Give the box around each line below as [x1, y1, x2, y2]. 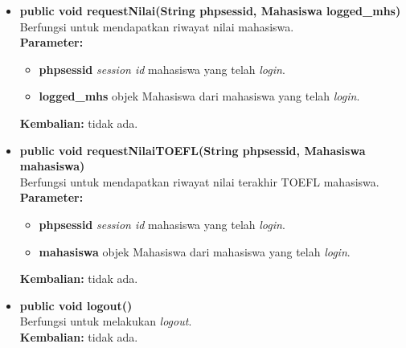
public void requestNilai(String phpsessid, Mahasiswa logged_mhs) [19, 2, 401, 18]
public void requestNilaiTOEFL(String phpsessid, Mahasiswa [19, 141, 366, 158]
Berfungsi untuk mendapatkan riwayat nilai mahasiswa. [19, 18, 294, 35]
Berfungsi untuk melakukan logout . [19, 313, 192, 330]
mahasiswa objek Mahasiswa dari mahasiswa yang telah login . [39, 243, 351, 260]
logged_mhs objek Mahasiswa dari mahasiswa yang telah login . [39, 88, 360, 104]
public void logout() [19, 297, 133, 313]
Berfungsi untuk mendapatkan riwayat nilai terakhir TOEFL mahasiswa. [19, 173, 379, 190]
